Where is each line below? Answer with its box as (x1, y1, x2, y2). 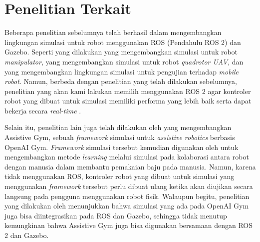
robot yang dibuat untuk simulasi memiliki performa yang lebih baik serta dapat (4, 95, 252, 106)
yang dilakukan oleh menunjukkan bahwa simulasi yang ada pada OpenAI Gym (4, 200, 249, 211)
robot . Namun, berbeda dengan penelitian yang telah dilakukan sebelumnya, (4, 76, 238, 86)
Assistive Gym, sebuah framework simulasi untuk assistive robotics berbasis (4, 132, 235, 142)
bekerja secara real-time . (4, 105, 81, 115)
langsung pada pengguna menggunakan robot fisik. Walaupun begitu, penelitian (4, 190, 250, 201)
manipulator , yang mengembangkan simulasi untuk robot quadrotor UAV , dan (4, 56, 244, 66)
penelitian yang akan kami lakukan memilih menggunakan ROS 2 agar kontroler (4, 85, 251, 96)
